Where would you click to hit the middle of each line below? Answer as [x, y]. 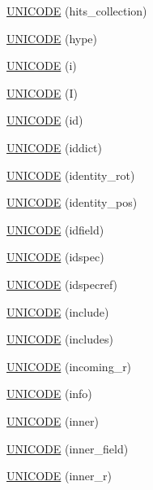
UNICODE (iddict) [54, 147]
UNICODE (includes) [60, 339]
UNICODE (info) [49, 394]
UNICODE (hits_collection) [77, 11]
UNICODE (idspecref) [62, 284]
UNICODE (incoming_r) [69, 366]
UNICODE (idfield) [55, 229]
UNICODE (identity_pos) [72, 202]
